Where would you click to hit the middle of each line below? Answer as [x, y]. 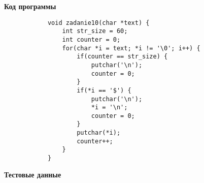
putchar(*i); [99, 133]
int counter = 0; [91, 39]
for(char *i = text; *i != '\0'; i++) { [131, 48]
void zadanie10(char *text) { [98, 23]
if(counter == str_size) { [122, 57]
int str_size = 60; [95, 31]
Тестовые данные [33, 174]
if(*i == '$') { [104, 90]
